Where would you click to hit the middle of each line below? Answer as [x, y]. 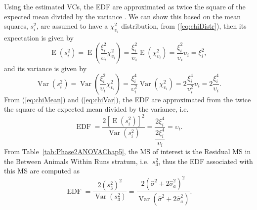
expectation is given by [39, 37]
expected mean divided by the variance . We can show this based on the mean [122, 16]
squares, [16, 26]
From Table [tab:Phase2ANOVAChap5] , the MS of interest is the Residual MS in [128, 151]
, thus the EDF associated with [206, 161]
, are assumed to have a [72, 26]
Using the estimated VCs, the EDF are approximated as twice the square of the [125, 6]
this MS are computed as [42, 171]
